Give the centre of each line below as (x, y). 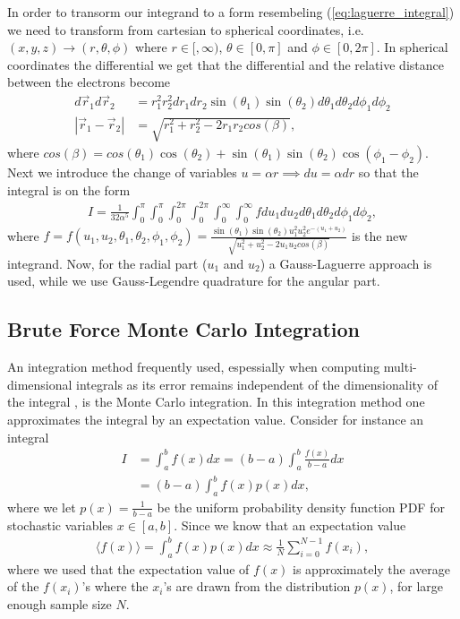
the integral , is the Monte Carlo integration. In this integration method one (216, 402)
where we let (42, 507)
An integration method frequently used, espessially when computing (194, 367)
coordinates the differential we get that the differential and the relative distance (226, 64)
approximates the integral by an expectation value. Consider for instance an (216, 420)
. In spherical (412, 47)
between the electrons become (89, 82)
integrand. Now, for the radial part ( (107, 263)
